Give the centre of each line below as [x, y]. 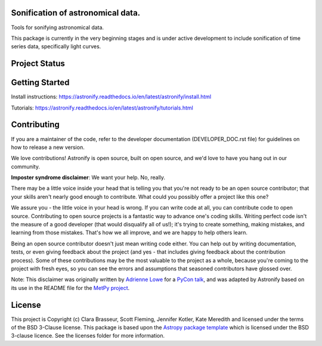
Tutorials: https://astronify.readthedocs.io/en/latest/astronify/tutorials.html [102, 108]
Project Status [38, 63]
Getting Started [40, 82]
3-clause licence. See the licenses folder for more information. [88, 336]
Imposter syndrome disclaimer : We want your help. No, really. [88, 177]
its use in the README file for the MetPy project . [70, 288]
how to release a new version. [48, 147]
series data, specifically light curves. [56, 46]
